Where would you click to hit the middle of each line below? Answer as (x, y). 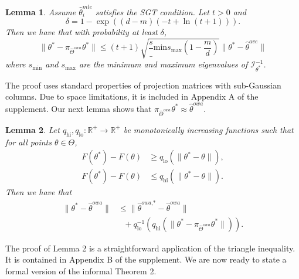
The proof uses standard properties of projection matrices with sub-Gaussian (143, 85)
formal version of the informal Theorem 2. (81, 271)
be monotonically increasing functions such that (208, 129)
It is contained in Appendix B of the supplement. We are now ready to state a (146, 259)
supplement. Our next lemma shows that (79, 108)
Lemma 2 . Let (33, 129)
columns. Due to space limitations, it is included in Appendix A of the (132, 96)
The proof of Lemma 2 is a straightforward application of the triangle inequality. (150, 248)
